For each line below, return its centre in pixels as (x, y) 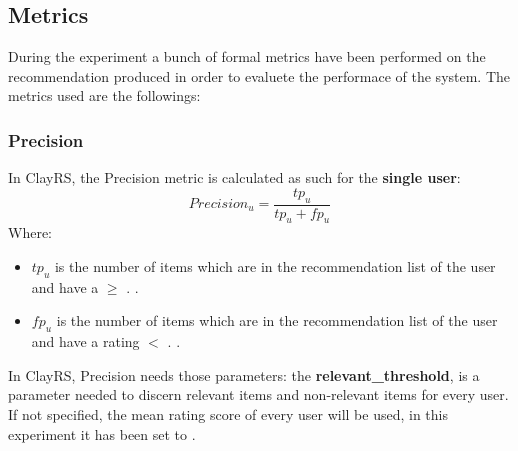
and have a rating (85, 341)
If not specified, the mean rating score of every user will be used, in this (228, 413)
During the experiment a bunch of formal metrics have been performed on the (247, 56)
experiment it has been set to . (102, 433)
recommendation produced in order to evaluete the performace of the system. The (259, 75)
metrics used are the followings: (104, 95)
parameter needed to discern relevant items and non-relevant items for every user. (258, 394)
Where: (30, 232)
